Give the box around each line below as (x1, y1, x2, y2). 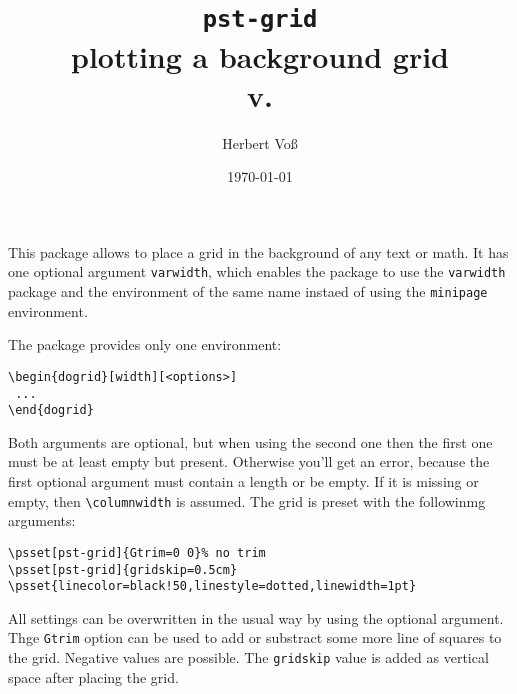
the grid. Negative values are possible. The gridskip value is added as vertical (8, 647, 489, 668)
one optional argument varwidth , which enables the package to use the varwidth (8, 261, 506, 282)
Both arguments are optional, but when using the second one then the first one (8, 431, 493, 452)
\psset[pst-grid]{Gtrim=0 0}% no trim (8, 545, 266, 560)
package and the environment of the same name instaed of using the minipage (8, 281, 488, 302)
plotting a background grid (70, 35, 449, 76)
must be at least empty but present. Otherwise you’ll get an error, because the (8, 451, 490, 472)
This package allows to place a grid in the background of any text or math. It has (8, 241, 509, 262)
